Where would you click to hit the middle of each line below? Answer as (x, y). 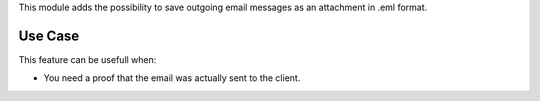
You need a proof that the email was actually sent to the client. (172, 78)
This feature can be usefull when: (87, 59)
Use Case (49, 35)
